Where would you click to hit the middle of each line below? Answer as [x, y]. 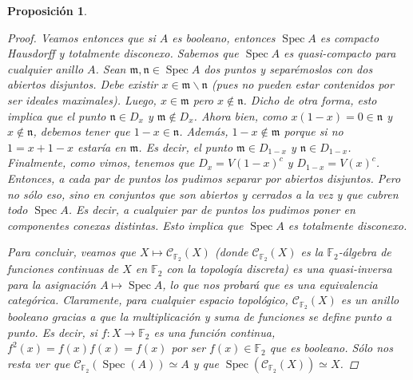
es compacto [349, 37]
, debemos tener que [81, 131]
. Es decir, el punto [186, 146]
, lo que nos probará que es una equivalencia [270, 284]
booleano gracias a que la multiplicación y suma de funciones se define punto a [200, 317]
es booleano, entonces [224, 37]
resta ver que [39, 363]
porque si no [314, 131]
